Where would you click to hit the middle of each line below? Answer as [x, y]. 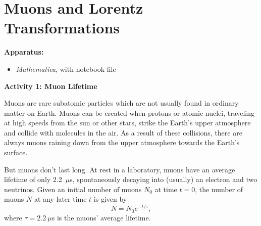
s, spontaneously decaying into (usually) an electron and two [164, 179]
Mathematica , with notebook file [66, 69]
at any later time [60, 199]
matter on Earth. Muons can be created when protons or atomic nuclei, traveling [129, 112]
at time [166, 189]
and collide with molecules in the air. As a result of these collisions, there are [123, 132]
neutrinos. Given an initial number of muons [73, 189]
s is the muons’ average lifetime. [101, 217]
